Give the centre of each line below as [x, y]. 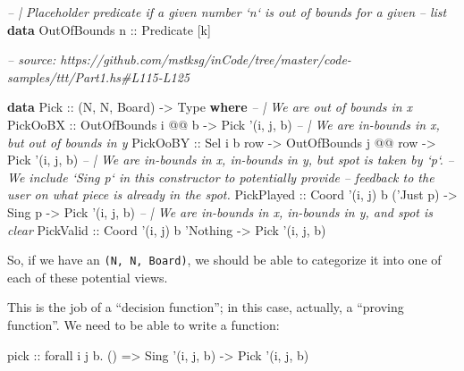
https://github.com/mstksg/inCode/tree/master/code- [206, 59]
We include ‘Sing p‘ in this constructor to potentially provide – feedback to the [221, 177]
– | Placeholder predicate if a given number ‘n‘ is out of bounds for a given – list [227, 12]
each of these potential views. [88, 277]
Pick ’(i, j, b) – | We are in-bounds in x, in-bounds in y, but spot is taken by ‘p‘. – [231, 160]
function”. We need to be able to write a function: [143, 324]
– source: [32, 59]
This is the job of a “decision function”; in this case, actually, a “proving [206, 307]
